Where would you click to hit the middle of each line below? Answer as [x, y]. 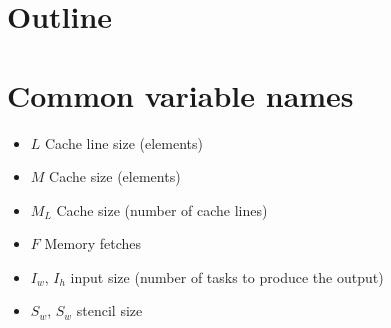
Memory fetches [93, 243]
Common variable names [180, 94]
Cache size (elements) [115, 176]
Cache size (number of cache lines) [162, 209]
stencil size [109, 310]
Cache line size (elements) [124, 142]
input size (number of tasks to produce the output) [227, 276]
